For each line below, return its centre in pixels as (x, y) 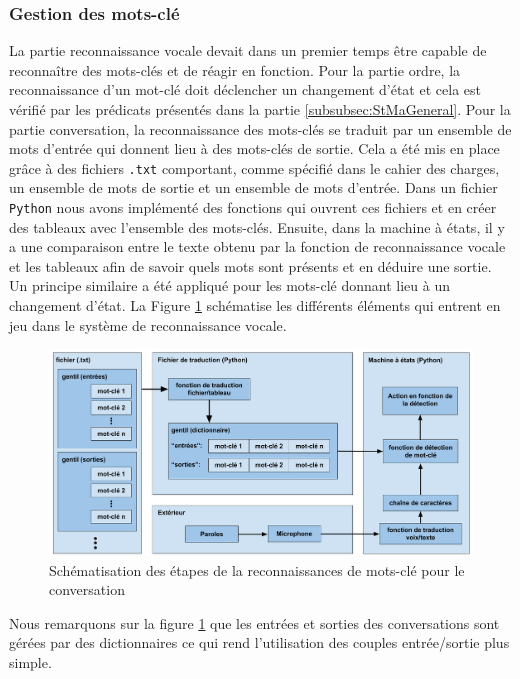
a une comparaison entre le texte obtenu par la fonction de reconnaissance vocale (257, 246)
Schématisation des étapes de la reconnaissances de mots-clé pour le (257, 569)
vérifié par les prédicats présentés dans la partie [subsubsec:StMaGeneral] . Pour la (260, 109)
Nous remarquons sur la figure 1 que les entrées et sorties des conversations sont (254, 622)
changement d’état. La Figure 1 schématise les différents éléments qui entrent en (255, 305)
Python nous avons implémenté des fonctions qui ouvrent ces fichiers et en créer (253, 207)
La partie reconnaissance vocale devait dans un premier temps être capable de (248, 50)
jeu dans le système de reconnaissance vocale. (148, 324)
